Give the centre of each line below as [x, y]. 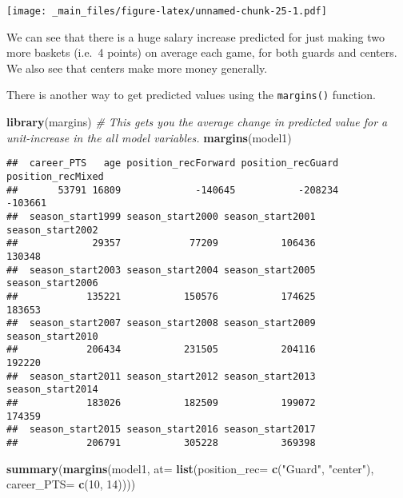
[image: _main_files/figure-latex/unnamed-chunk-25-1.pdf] [167, 11]
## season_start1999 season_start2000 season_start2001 [161, 216]
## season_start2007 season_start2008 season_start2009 [161, 323]
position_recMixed [55, 176]
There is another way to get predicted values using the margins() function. [191, 95]
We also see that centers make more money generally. [137, 68]
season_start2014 [52, 390]
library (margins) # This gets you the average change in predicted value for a [197, 122]
